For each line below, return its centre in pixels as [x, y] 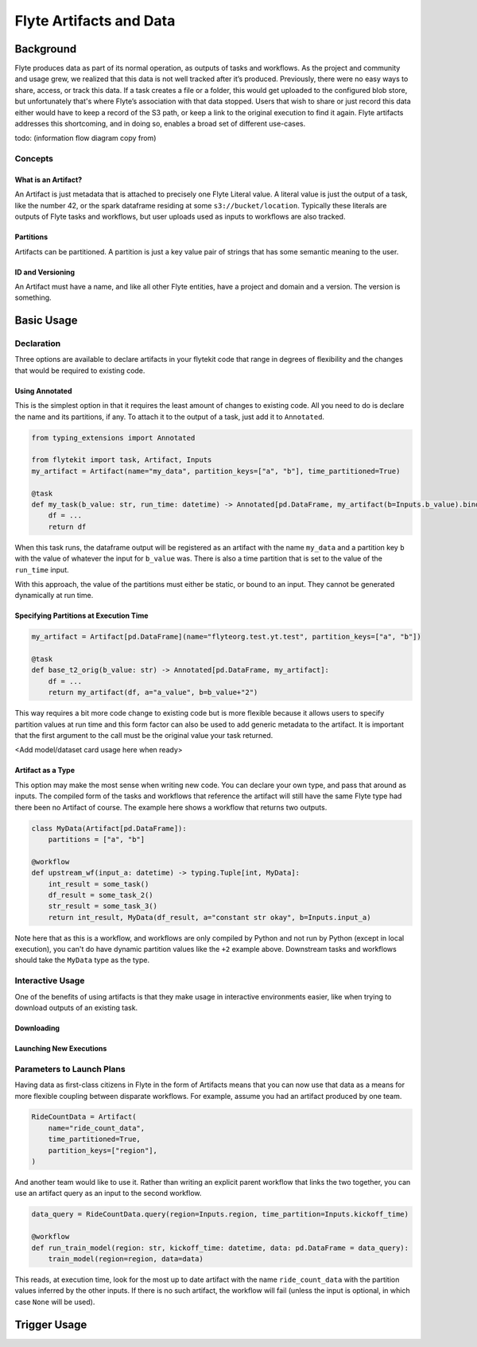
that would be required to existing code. [80, 371]
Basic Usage [46, 321]
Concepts [34, 159]
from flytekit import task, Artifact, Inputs [122, 460]
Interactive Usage [50, 980]
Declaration [38, 344]
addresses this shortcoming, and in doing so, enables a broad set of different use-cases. [160, 124]
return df [67, 526]
